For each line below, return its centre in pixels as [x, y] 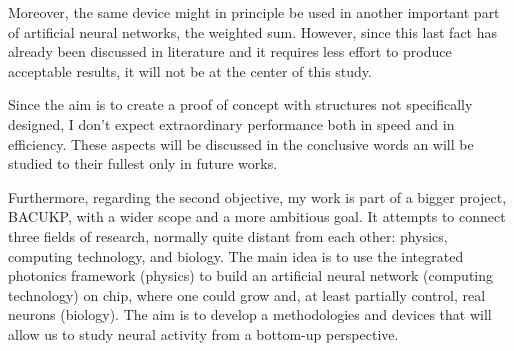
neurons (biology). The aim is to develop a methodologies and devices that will [250, 314]
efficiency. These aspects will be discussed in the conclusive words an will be [241, 143]
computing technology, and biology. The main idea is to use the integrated [236, 255]
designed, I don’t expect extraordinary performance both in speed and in [231, 123]
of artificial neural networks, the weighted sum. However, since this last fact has [253, 31]
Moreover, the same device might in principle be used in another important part [254, 12]
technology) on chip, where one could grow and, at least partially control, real [247, 294]
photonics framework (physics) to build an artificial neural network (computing [251, 275]
